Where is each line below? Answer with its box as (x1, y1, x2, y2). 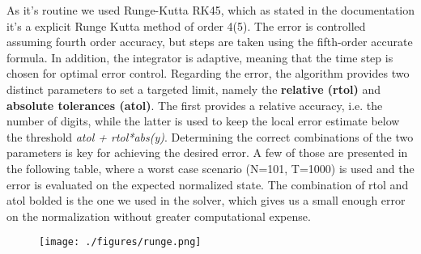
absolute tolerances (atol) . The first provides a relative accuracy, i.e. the (6, 96, 383, 113)
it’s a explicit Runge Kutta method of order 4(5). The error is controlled (6, 17, 366, 34)
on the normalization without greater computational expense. (6, 207, 311, 224)
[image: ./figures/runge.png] (39, 236, 202, 248)
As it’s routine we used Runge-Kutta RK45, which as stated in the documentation (6, 2, 415, 18)
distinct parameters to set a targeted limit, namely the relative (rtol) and (6, 80, 381, 97)
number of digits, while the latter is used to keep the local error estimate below (6, 112, 400, 129)
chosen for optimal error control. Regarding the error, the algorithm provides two (6, 65, 410, 82)
